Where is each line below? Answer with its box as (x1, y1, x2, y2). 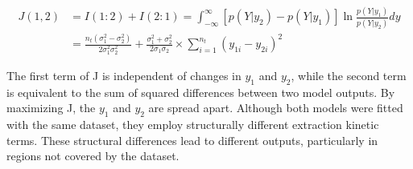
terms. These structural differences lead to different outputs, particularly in (6, 131, 378, 148)
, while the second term (291, 67, 407, 84)
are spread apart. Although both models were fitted (148, 99, 403, 116)
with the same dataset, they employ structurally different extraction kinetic (6, 116, 379, 133)
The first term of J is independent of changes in (6, 67, 242, 84)
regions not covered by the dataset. (6, 147, 180, 164)
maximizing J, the (6, 99, 96, 116)
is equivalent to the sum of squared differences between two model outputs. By (6, 83, 395, 100)
